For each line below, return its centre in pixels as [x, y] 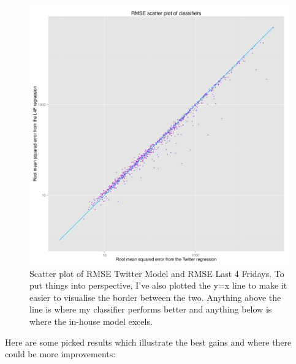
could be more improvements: [60, 354]
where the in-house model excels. [91, 321]
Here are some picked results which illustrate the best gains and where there [148, 342]
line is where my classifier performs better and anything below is [151, 309]
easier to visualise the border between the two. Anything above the [155, 297]
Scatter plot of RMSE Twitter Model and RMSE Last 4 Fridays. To [157, 273]
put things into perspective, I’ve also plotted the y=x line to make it [158, 285]
